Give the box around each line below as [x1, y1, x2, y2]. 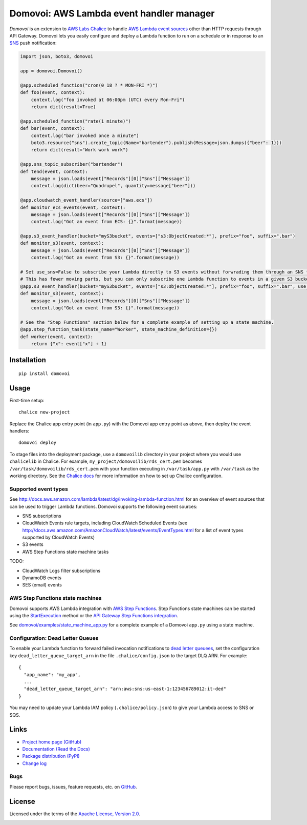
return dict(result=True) [31, 104, 96, 110]
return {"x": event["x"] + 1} [31, 341, 107, 346]
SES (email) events [22, 582, 62, 588]
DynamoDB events [22, 575, 61, 581]
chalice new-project [18, 409, 70, 415]
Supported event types [9, 485, 69, 493]
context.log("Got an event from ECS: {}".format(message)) [31, 219, 183, 225]
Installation [9, 356, 46, 364]
